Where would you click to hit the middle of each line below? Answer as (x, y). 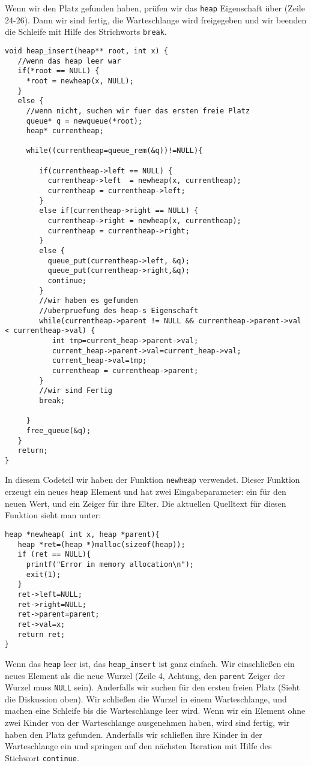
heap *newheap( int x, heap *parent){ (82, 534)
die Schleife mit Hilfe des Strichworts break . (86, 31)
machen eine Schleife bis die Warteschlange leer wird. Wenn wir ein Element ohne (155, 711)
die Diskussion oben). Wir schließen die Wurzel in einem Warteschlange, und (146, 699)
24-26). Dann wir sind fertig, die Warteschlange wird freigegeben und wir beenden (156, 19)
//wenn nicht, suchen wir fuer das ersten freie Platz (138, 111)
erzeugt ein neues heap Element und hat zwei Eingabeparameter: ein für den (146, 492)
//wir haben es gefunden (89, 301)
